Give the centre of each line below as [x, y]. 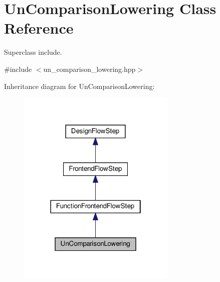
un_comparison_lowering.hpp [89, 69]
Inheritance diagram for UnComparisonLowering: [79, 86]
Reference [39, 28]
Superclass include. [33, 52]
